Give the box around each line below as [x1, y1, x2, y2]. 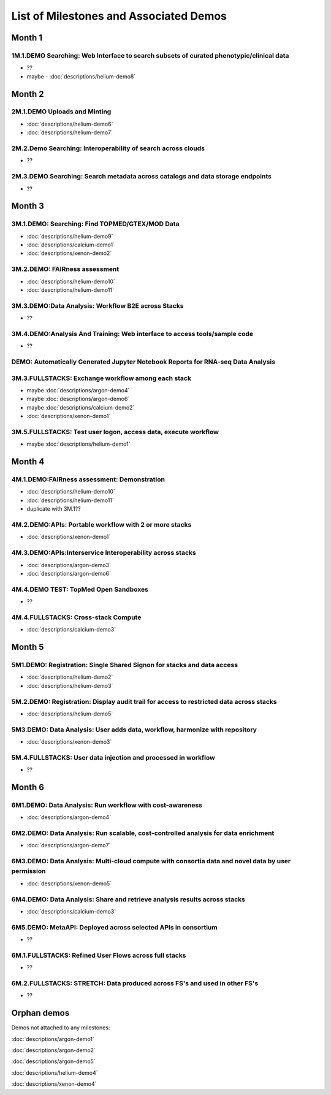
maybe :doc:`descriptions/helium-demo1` [26, 440, 131, 448]
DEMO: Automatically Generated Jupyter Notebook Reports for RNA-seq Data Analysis [11, 357, 276, 366]
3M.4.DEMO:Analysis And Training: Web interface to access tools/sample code [11, 329, 254, 338]
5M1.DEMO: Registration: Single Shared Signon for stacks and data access [11, 660, 238, 669]
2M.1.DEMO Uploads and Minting [11, 107, 112, 116]
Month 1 [11, 32, 43, 43]
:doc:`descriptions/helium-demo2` [26, 673, 113, 681]
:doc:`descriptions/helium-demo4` [11, 1069, 98, 1076]
